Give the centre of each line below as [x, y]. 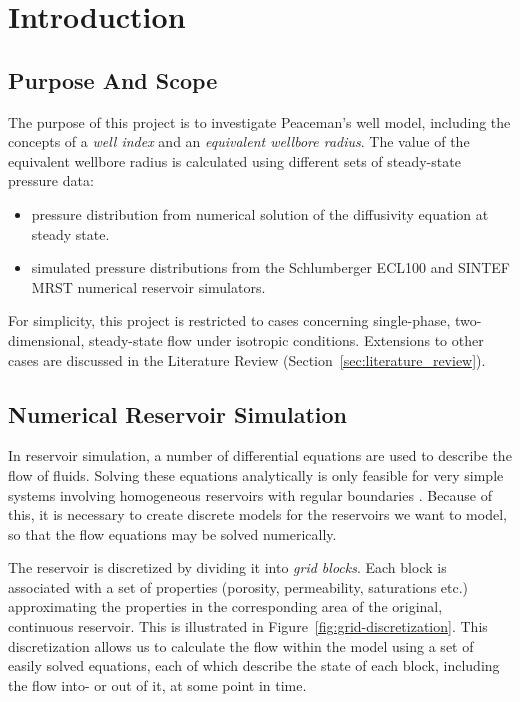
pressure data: [51, 180]
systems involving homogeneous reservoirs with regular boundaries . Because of [250, 494]
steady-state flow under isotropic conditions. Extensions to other [286, 339]
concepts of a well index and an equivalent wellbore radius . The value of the [239, 141]
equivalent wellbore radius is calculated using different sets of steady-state [234, 160]
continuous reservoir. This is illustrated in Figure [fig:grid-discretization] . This [248, 626]
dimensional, [46, 339]
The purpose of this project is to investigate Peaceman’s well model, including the [259, 121]
